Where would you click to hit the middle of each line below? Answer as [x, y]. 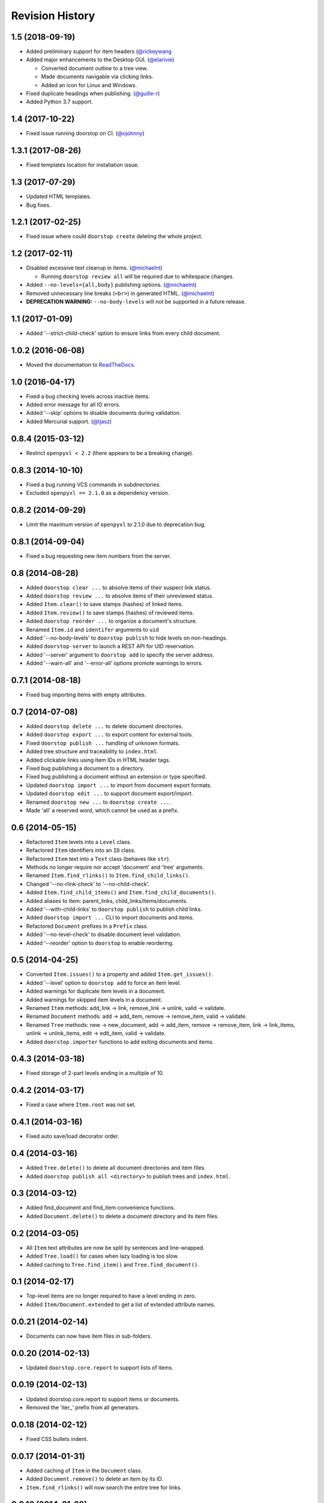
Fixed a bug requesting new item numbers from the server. [99, 556]
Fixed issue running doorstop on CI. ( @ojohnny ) [85, 133]
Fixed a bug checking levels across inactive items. [88, 396]
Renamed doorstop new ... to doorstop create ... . [98, 802]
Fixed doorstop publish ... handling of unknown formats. [103, 743]
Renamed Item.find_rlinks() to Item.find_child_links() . [108, 875]
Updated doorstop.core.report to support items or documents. [103, 1399]
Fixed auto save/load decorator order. [73, 1136]
